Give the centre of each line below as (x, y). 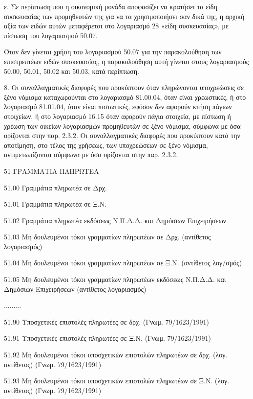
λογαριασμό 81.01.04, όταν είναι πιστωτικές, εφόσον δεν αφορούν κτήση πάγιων (118, 106)
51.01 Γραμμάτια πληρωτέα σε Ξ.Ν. (55, 204)
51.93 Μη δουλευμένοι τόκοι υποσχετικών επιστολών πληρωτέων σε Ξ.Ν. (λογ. (117, 381)
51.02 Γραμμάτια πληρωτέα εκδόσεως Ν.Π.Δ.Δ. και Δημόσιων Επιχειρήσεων (115, 220)
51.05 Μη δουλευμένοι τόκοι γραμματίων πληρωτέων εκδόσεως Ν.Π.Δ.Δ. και (115, 279)
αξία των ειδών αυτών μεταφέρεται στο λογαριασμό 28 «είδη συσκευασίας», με (116, 26)
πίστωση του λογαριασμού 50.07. (51, 35)
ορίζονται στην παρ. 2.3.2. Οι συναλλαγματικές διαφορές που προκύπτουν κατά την (122, 135)
